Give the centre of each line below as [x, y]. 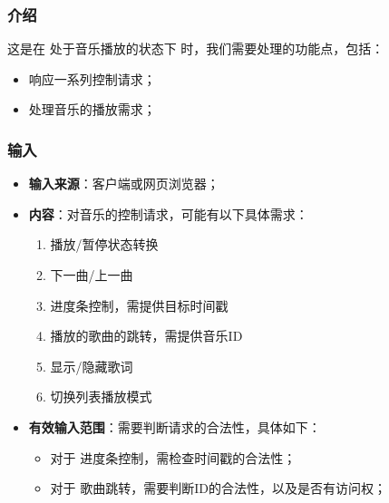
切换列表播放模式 [101, 397]
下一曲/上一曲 [92, 275]
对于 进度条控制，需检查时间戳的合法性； [173, 457]
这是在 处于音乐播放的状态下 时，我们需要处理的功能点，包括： [196, 48]
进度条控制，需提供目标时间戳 [139, 305]
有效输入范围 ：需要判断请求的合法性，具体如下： [175, 426]
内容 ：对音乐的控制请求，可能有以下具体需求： [168, 213]
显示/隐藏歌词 [92, 366]
